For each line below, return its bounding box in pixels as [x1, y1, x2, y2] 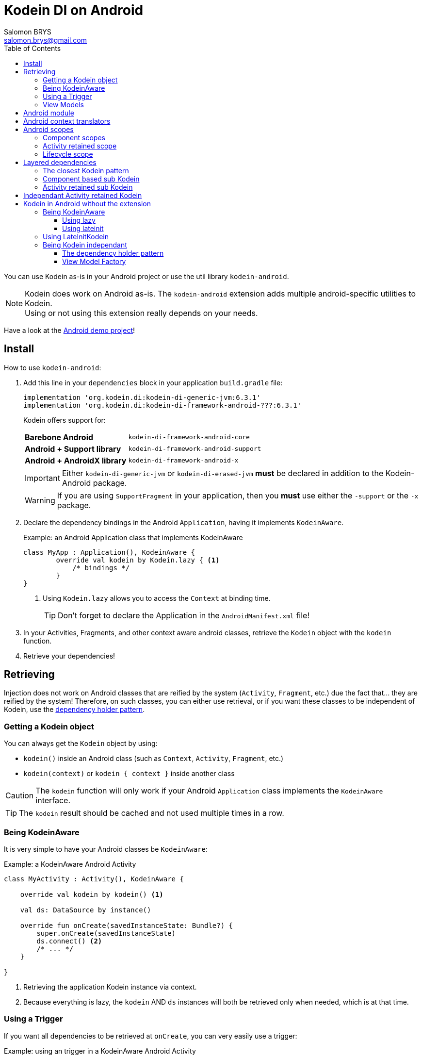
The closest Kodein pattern [43, 166, 129, 175]
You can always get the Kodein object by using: [4, 739, 158, 748]
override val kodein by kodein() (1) [20, 890, 163, 898]
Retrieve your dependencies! [23, 651, 115, 660]
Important [25, 473, 60, 483]
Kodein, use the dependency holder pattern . [4, 705, 145, 714]
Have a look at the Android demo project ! [4, 326, 135, 334]
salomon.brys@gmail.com [4, 35, 87, 44]
